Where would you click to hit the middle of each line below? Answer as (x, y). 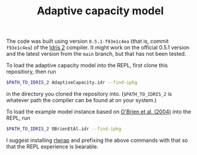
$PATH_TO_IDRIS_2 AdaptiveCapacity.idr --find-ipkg (72, 83)
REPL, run (19, 118)
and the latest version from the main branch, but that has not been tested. (96, 54)
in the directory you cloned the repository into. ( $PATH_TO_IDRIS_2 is (89, 94)
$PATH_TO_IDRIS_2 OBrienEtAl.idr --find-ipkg (64, 129)
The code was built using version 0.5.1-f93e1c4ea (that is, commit (87, 41)
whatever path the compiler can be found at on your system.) (81, 100)
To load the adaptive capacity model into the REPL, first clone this (87, 65)
